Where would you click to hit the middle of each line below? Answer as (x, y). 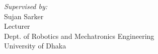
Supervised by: (26, 6)
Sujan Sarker (24, 16)
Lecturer (17, 26)
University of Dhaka (35, 46)
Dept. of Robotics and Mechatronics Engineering (79, 36)
